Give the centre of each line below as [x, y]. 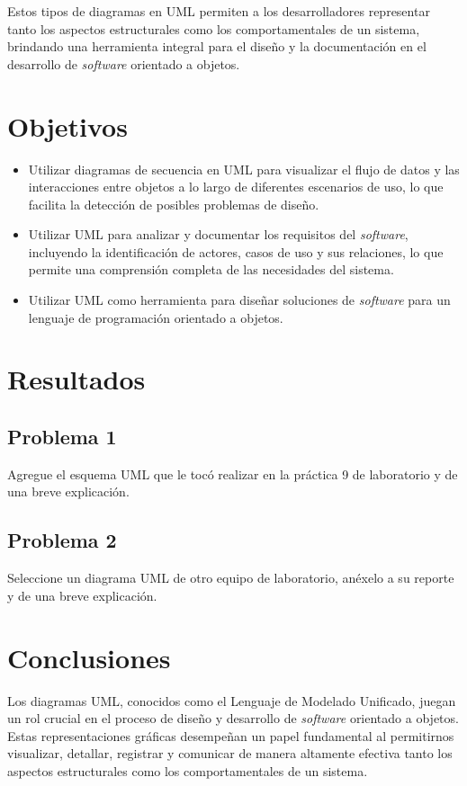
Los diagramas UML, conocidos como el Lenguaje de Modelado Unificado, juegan [232, 700]
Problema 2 [62, 540]
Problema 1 [62, 437]
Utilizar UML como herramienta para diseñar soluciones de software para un [239, 300]
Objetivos [67, 125]
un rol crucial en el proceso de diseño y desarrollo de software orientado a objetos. [233, 718]
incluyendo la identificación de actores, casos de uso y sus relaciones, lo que [236, 251]
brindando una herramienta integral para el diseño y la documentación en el [217, 46]
